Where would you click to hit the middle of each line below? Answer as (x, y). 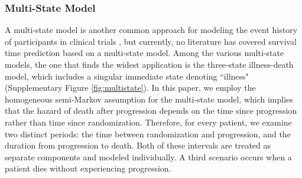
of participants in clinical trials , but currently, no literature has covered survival (151, 41)
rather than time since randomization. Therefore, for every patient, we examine (148, 122)
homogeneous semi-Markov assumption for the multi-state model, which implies (149, 99)
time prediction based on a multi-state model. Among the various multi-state (144, 53)
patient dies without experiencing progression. (88, 168)
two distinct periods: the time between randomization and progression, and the (148, 133)
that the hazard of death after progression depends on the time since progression (151, 111)
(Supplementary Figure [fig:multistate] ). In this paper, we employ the (130, 88)
